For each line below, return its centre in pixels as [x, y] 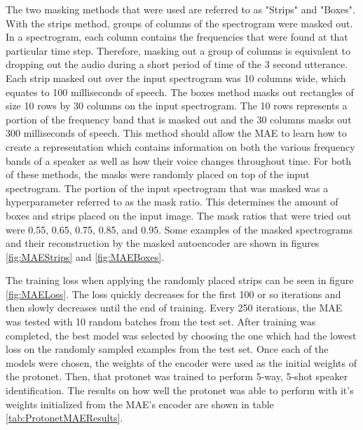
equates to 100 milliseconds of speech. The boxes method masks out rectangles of [180, 92]
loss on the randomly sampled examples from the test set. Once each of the [167, 349]
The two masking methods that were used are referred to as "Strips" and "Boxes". [180, 9]
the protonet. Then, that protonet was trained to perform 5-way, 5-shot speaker [177, 376]
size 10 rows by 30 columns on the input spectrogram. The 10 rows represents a [177, 106]
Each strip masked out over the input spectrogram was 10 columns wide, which [176, 78]
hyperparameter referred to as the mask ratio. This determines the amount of [172, 202]
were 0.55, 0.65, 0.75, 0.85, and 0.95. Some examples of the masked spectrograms [179, 229]
